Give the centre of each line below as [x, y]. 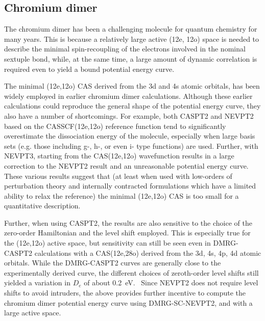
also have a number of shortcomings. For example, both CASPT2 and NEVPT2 [129, 115]
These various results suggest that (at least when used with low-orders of [118, 176]
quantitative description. [42, 206]
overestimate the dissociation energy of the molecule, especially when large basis [130, 136]
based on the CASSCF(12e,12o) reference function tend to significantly [115, 126]
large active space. [33, 313]
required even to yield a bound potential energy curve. [89, 69]
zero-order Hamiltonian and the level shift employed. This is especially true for [127, 233]
